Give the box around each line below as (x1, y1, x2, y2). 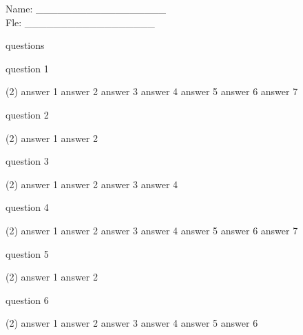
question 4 (6, 200, 49, 214)
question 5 (6, 246, 49, 261)
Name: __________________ (6, 1, 166, 15)
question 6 (6, 292, 49, 307)
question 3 (6, 154, 49, 168)
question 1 (6, 61, 49, 75)
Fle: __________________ (6, 14, 155, 29)
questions (6, 38, 45, 52)
